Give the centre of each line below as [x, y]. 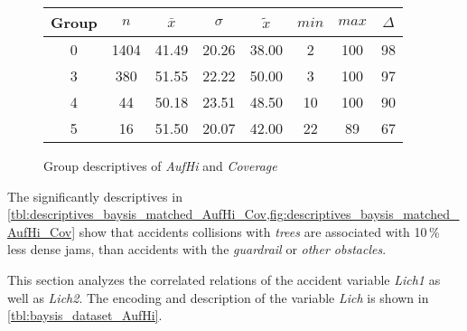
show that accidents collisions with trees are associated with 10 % [259, 231]
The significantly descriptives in [95, 196]
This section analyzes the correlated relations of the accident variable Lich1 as [224, 279]
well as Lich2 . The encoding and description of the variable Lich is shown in [218, 297]
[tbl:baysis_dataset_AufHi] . [85, 315]
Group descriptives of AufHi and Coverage [160, 165]
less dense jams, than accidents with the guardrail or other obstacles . [197, 249]
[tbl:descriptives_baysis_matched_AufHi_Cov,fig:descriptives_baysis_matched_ [233, 214]
